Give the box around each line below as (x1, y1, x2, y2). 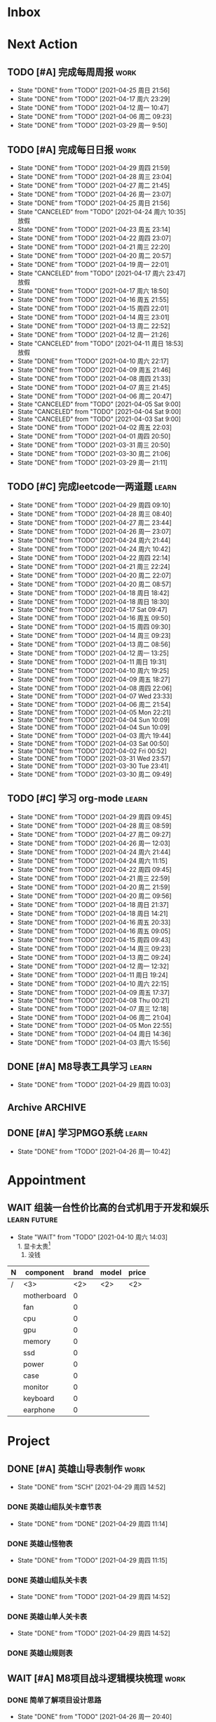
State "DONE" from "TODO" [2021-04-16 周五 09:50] (17, 613, 171, 622)
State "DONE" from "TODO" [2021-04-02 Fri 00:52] (17, 746, 167, 755)
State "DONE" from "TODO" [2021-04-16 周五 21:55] (17, 296, 170, 304)
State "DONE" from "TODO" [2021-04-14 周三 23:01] (17, 313, 170, 321)
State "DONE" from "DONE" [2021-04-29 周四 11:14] (17, 1519, 168, 1528)
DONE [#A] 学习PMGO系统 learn (7, 1127, 148, 1139)
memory (23, 1336, 51, 1346)
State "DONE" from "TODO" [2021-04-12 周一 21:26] (17, 331, 170, 339)
